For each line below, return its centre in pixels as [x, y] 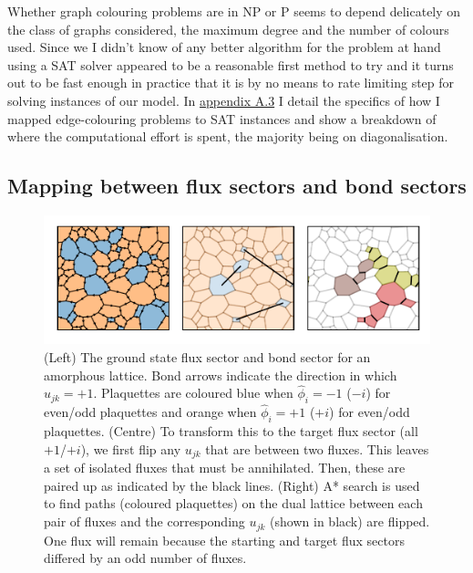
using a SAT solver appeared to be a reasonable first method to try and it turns [231, 64]
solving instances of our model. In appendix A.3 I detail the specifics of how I [224, 100]
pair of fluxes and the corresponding [144, 521]
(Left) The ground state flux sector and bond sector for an [207, 357]
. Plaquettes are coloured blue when [193, 393]
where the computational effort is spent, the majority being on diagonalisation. [228, 136]
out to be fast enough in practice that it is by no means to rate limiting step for [231, 83]
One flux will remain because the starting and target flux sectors [224, 540]
